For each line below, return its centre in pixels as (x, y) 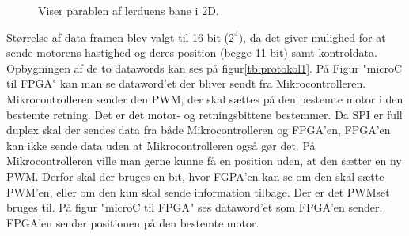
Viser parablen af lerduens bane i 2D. (129, 10)
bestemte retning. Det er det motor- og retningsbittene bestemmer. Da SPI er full (204, 114)
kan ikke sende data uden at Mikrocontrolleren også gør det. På (161, 145)
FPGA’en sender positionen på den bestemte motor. (133, 222)
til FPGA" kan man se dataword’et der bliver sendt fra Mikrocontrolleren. (186, 83)
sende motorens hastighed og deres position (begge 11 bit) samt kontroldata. (192, 52)
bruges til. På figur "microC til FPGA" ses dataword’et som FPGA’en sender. (195, 207)
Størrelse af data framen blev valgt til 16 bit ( (117, 37)
